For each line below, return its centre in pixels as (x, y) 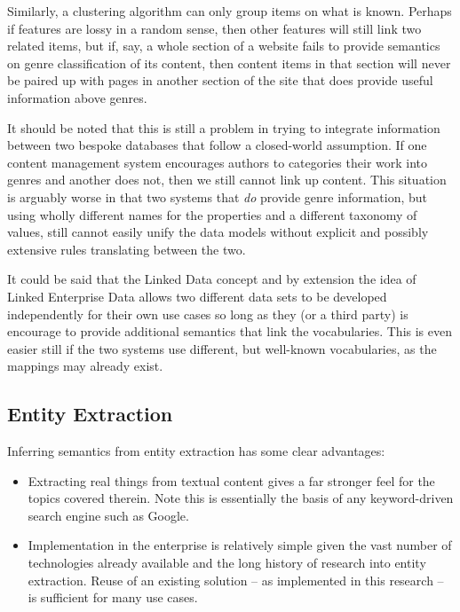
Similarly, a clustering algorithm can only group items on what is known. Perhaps (230, 11)
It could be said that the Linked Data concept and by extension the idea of (212, 279)
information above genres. (77, 97)
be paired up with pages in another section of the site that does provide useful (220, 80)
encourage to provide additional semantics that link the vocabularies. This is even (230, 331)
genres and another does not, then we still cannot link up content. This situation (227, 180)
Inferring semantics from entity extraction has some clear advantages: (196, 451)
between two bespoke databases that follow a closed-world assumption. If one (217, 145)
